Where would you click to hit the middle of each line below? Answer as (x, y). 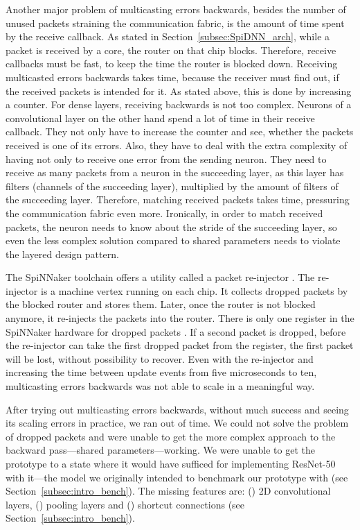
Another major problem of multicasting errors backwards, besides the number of (176, 9)
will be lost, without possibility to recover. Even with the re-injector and (160, 358)
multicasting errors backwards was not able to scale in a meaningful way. (160, 386)
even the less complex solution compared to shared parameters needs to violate (173, 240)
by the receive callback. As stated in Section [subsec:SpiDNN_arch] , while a (168, 36)
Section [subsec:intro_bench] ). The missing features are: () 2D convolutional (168, 491)
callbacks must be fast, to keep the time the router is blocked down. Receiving (172, 63)
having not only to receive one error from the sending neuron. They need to (166, 159)
